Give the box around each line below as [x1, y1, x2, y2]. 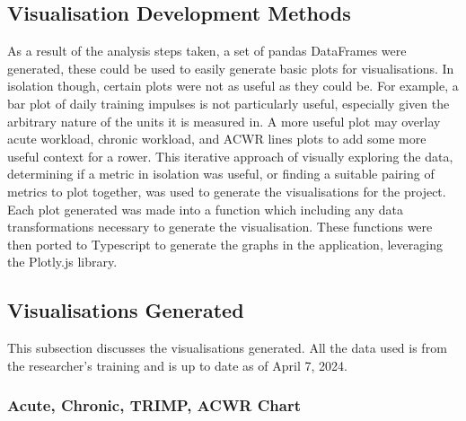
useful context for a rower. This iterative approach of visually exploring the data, [7, 146, 453, 165]
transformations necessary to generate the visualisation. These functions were [7, 217, 433, 236]
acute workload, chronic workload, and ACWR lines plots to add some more [7, 129, 426, 148]
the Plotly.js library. [7, 252, 118, 271]
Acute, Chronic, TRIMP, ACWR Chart [7, 394, 302, 417]
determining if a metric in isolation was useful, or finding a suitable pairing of [7, 164, 435, 183]
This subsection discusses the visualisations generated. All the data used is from [7, 338, 447, 357]
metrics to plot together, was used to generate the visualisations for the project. [7, 181, 446, 200]
